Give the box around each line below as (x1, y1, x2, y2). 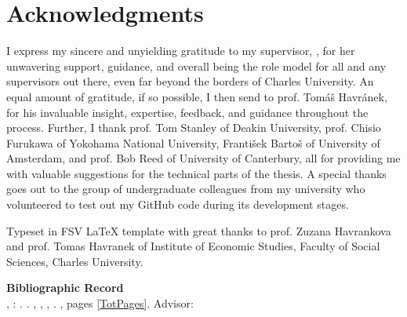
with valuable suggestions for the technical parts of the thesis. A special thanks (6, 165, 387, 181)
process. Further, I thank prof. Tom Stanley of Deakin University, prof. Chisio (6, 119, 381, 136)
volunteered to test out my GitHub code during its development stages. (6, 196, 349, 213)
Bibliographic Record (6, 279, 124, 296)
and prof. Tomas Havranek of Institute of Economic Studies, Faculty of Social (6, 238, 380, 254)
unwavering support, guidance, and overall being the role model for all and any (6, 57, 387, 74)
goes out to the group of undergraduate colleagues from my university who (6, 180, 365, 197)
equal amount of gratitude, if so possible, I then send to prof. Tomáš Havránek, (6, 88, 387, 104)
